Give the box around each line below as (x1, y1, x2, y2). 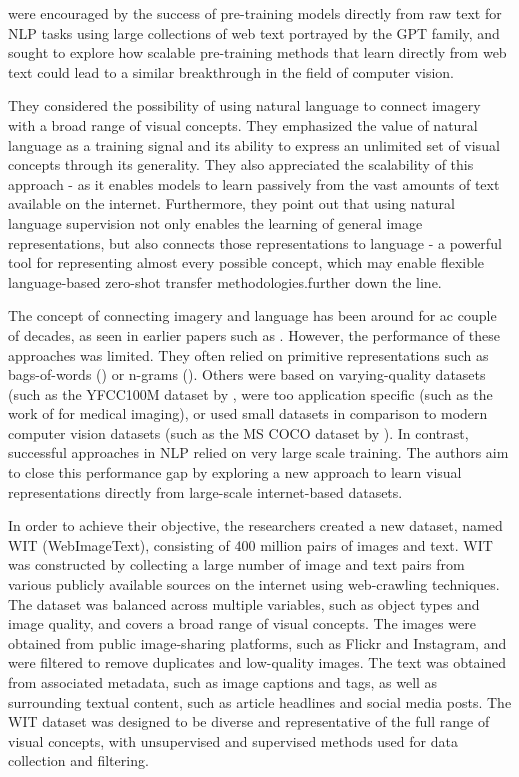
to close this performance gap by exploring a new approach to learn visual (8, 462, 462, 483)
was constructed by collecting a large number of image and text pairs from (8, 554, 465, 575)
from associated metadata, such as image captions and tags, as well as (8, 672, 438, 692)
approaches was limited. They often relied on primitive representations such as (8, 344, 489, 365)
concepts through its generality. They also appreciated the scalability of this (8, 154, 474, 175)
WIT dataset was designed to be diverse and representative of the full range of (8, 711, 490, 732)
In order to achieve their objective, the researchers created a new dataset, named (8, 515, 503, 536)
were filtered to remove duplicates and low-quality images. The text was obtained (8, 652, 507, 673)
